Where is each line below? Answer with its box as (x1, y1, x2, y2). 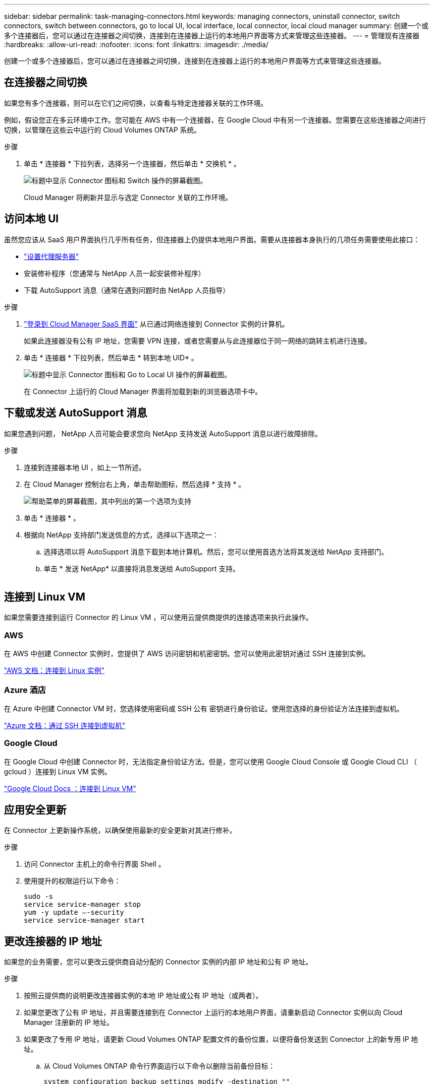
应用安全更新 (4, 804, 66, 816)
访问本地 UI (4, 212, 59, 225)
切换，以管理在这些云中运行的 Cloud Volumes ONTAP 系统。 (4, 125, 201, 134)
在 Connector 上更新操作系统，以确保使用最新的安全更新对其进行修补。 (4, 826, 237, 835)
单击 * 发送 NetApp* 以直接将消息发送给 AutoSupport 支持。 (44, 564, 240, 573)
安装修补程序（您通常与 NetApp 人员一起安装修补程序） (24, 269, 205, 277)
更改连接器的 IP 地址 (4, 935, 102, 948)
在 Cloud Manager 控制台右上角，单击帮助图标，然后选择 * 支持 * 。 (24, 479, 246, 488)
